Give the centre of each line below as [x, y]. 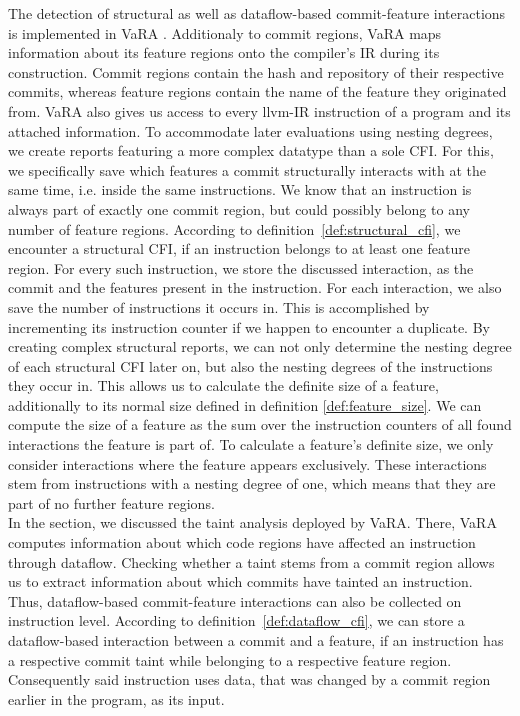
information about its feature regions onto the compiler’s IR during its [224, 52]
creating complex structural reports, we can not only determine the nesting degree [260, 346]
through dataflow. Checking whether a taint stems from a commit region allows [251, 561]
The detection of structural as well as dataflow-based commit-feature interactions [257, 13]
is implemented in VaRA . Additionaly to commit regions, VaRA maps [225, 32]
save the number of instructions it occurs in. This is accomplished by [219, 306]
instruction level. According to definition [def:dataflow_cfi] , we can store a [236, 620]
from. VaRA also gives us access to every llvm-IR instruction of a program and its [259, 110]
